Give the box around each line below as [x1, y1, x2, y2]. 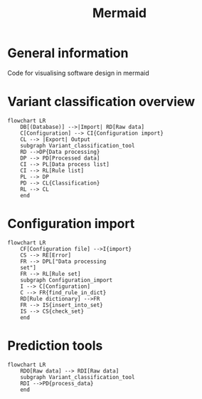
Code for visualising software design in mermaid [7, 68, 149, 77]
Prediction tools [7, 338, 103, 353]
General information [7, 45, 129, 61]
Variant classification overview [7, 94, 196, 110]
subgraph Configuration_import [20, 276, 113, 284]
